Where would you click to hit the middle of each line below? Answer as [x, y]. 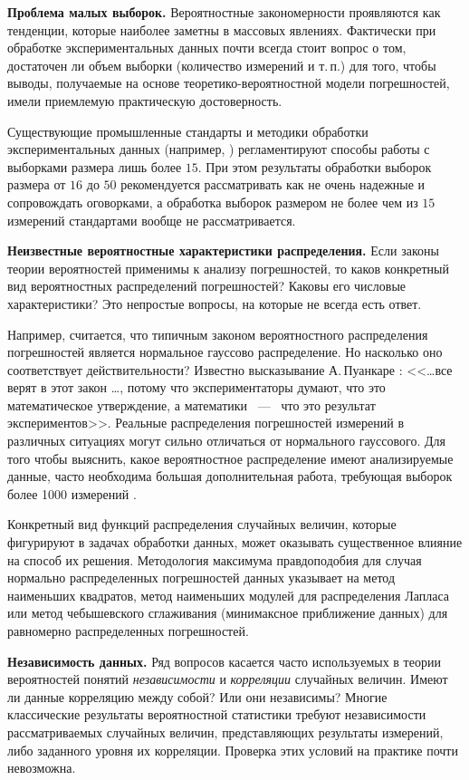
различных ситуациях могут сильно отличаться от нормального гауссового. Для [226, 441]
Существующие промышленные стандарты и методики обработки [188, 131]
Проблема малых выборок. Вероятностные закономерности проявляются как [224, 12]
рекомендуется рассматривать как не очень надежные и [273, 184]
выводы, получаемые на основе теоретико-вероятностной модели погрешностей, [229, 83]
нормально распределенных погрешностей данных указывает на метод [201, 578]
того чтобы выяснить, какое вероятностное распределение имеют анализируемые [230, 458]
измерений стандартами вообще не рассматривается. [152, 220]
